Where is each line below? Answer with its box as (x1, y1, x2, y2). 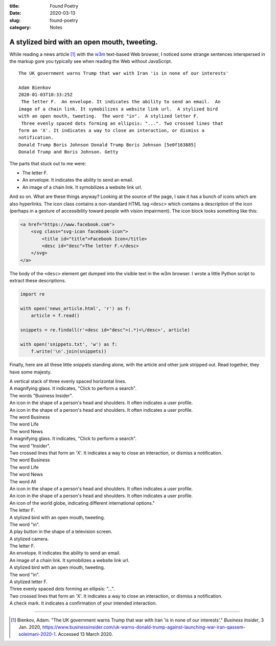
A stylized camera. (9, 536, 49, 542)
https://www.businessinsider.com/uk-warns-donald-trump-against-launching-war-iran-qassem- (42, 624, 246, 630)
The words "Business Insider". (9, 392, 74, 398)
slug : (9, 17, 20, 23)
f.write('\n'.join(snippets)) (31, 348, 107, 354)
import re (20, 292, 45, 297)
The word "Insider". (9, 442, 51, 449)
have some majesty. (9, 369, 52, 375)
